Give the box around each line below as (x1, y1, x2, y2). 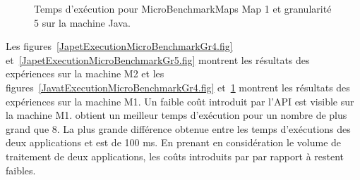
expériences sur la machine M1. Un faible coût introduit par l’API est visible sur (6, 94, 354, 108)
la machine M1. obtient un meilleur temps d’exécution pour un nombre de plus (6, 108, 347, 122)
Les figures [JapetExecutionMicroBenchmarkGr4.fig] (6, 39, 233, 53)
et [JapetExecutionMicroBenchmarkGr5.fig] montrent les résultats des (6, 52, 310, 67)
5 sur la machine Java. (34, 15, 131, 30)
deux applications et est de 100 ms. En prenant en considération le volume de (6, 135, 342, 150)
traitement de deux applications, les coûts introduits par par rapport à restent (6, 148, 344, 163)
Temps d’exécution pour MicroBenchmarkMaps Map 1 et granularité (34, 1, 332, 15)
